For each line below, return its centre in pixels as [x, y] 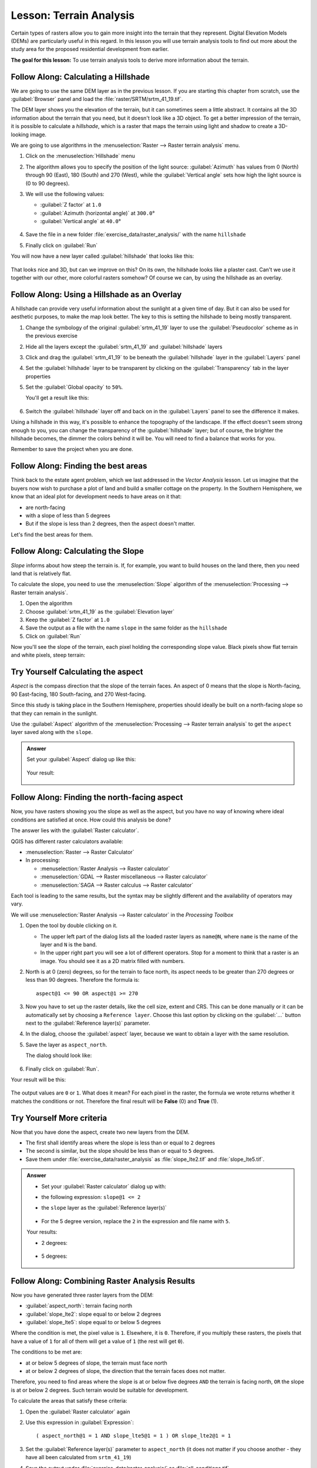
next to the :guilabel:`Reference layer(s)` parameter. [88, 1023]
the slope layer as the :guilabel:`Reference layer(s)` [104, 1208]
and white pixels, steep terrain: [48, 655]
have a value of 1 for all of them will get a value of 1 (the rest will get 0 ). [97, 1341]
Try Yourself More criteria [59, 1118]
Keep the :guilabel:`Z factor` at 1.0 [68, 619]
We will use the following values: [65, 194]
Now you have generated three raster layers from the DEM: [82, 1295]
